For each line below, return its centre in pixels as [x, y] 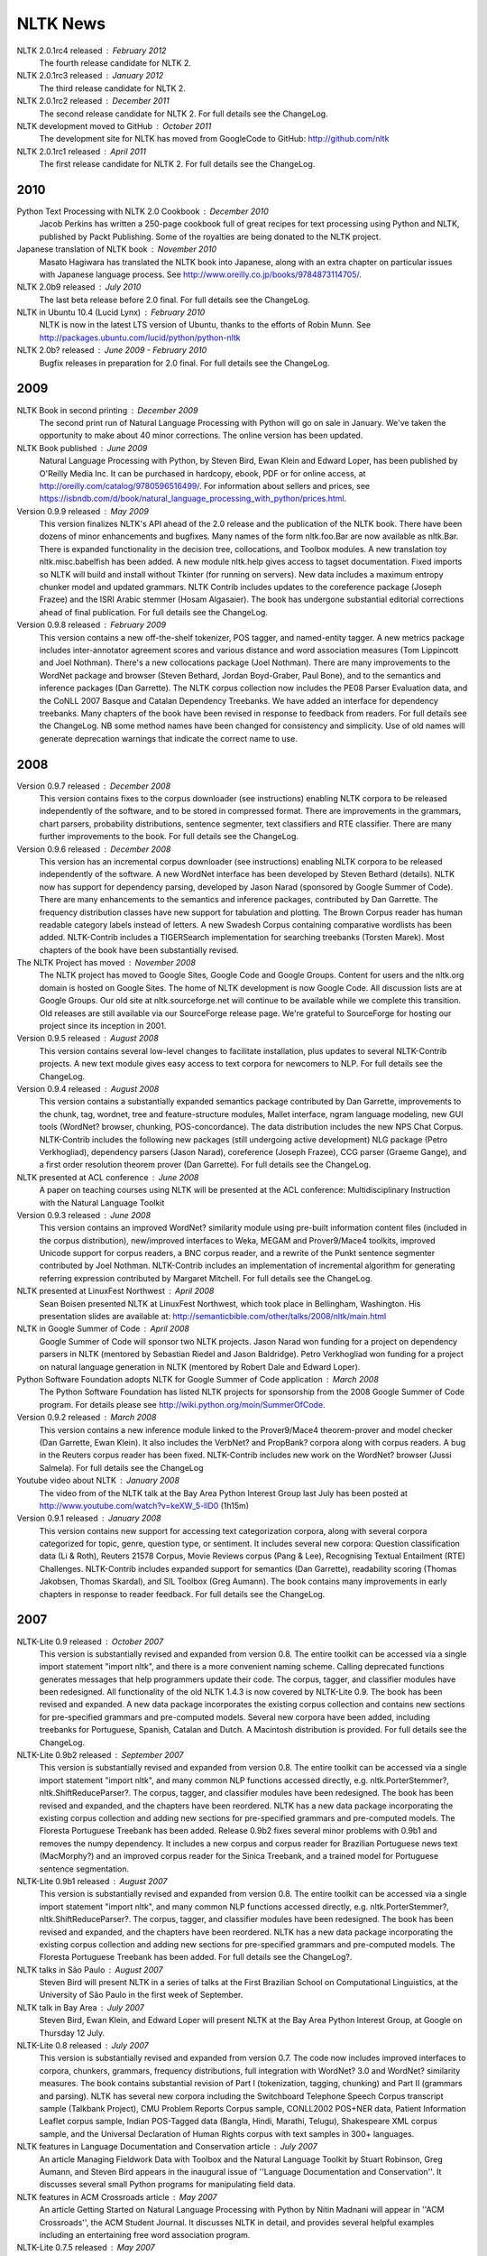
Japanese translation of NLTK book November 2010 [116, 249]
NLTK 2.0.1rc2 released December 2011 [93, 101]
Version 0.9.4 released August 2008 [88, 1089]
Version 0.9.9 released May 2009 [83, 511]
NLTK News [61, 23]
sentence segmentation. [84, 1869]
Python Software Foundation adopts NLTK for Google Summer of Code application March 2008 [198, 1379]
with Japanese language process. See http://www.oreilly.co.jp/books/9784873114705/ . [201, 274]
